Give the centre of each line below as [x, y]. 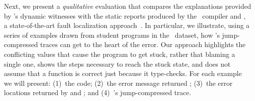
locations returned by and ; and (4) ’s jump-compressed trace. [98, 92]
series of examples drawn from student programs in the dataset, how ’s [112, 35]
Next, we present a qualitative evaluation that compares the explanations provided [127, 6]
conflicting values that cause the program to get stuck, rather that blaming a [120, 54]
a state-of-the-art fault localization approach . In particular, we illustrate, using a [127, 25]
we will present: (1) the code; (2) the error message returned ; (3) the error [118, 83]
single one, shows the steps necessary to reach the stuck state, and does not [117, 63]
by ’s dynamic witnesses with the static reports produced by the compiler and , [125, 15]
